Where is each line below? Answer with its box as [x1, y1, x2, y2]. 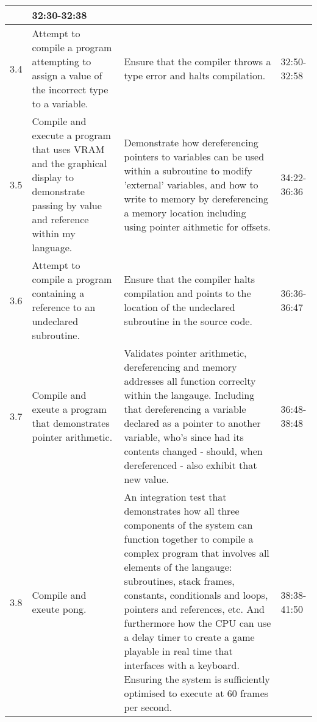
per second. [124, 700, 173, 714]
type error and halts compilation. [124, 68, 266, 82]
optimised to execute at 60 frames [124, 686, 269, 700]
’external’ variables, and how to [124, 177, 258, 191]
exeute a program [32, 402, 107, 416]
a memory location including [124, 205, 246, 220]
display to [32, 170, 74, 184]
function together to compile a [124, 532, 254, 546]
